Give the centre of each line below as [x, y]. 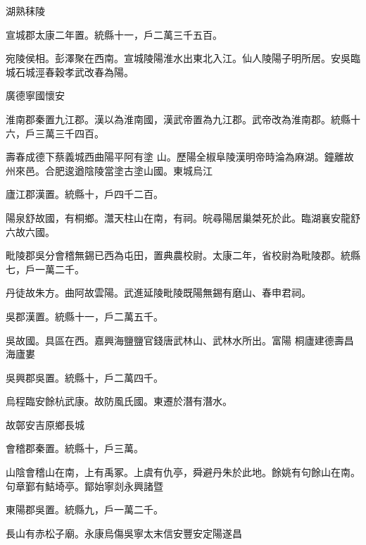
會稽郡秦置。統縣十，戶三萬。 [75, 448]
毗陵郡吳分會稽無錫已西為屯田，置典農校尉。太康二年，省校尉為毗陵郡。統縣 [183, 255]
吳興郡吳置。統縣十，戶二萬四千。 [84, 377]
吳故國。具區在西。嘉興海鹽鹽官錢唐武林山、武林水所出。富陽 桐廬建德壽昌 [180, 340]
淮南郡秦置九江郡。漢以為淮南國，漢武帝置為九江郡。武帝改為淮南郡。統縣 [178, 119]
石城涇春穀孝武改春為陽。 [74, 71]
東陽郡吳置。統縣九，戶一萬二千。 [84, 509]
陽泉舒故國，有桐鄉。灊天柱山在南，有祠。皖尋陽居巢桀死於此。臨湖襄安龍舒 [183, 217]
